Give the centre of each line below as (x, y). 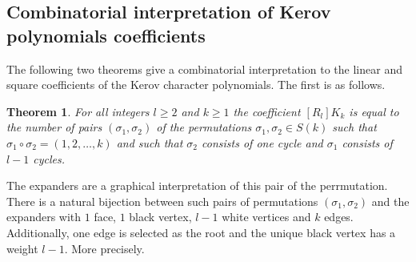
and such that (150, 142)
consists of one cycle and (262, 142)
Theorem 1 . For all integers (78, 111)
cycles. (49, 158)
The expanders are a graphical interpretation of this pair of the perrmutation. (197, 185)
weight (22, 248)
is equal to (374, 111)
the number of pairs (54, 127)
